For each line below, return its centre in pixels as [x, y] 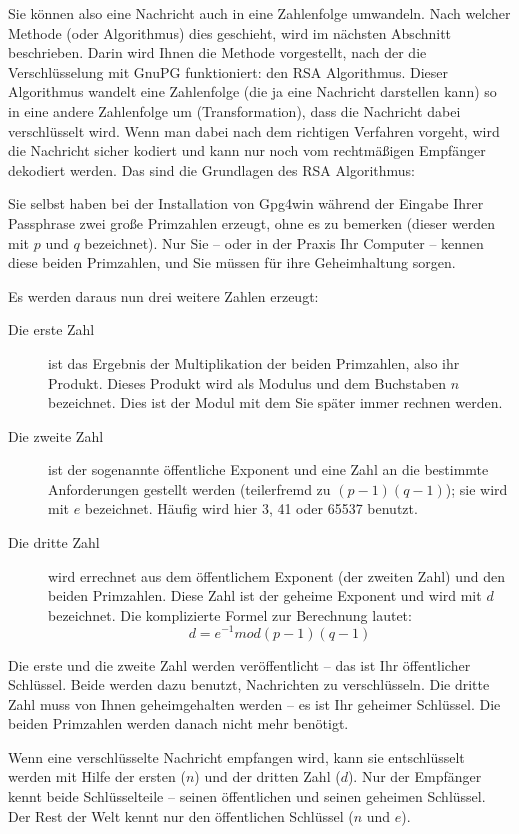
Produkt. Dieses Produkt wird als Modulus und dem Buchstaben [247, 382]
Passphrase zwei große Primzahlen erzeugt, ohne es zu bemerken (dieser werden [252, 222]
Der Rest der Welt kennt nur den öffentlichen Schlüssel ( [181, 815]
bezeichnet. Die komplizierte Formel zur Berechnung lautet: [230, 614]
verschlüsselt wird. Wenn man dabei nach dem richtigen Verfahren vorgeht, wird [254, 130]
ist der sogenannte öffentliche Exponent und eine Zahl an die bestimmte [268, 469]
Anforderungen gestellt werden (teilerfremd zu [189, 488]
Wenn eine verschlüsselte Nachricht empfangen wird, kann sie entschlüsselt [236, 756]
